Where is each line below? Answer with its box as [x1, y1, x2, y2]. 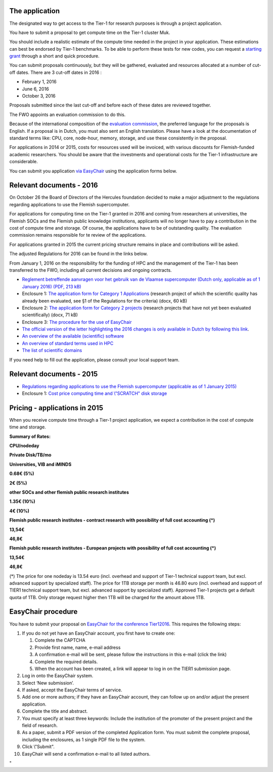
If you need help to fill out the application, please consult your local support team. [9, 356, 179, 362]
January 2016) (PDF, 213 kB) [22, 283, 81, 289]
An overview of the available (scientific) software [22, 333, 124, 339]
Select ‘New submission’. [22, 680, 74, 686]
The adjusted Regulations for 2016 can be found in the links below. [9, 251, 148, 257]
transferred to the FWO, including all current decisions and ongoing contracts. [9, 267, 172, 273]
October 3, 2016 [22, 93, 56, 99]
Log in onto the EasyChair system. [22, 673, 94, 679]
